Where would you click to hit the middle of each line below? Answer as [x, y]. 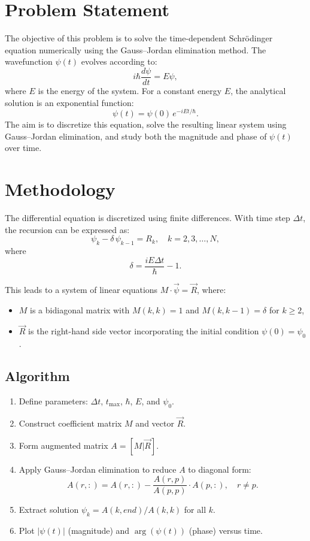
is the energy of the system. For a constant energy [130, 90]
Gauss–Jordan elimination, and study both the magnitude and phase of [136, 136]
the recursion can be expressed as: [67, 229]
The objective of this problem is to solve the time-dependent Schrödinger [139, 38]
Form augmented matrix [63, 445]
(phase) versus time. [226, 531]
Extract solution [49, 510]
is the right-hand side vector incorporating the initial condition [144, 331]
